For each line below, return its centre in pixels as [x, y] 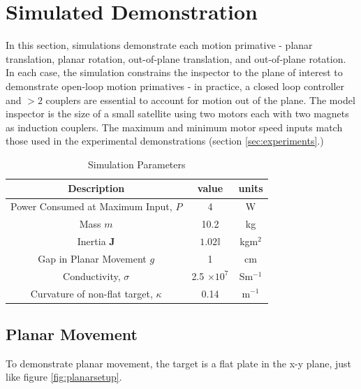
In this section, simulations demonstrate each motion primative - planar [159, 45]
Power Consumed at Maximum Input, [91, 206]
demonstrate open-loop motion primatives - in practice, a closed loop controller [175, 86]
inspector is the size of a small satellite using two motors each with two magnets [177, 113]
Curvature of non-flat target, [91, 293]
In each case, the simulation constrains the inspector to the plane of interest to [174, 72]
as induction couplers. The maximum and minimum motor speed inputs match [174, 127]
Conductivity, [92, 276]
